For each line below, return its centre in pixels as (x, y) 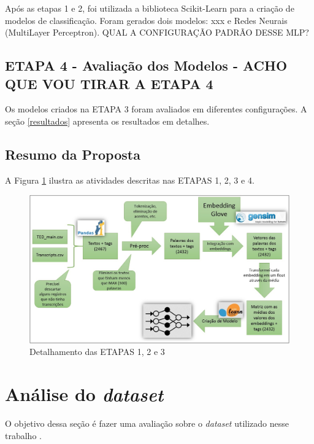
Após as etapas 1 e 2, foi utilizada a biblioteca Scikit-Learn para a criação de (150, 8)
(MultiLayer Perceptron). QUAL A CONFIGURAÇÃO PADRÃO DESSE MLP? (157, 32)
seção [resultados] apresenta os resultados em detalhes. (107, 121)
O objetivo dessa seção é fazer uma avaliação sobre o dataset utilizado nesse (147, 423)
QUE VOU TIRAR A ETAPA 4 (109, 83)
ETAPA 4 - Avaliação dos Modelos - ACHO (146, 65)
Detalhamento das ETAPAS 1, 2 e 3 (97, 352)
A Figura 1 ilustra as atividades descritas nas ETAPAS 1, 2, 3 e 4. (130, 180)
